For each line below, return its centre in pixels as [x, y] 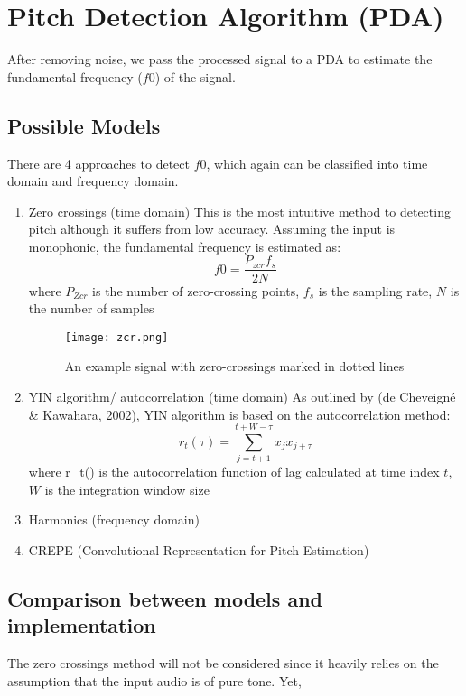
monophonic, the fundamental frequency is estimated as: [185, 246]
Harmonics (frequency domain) [114, 520]
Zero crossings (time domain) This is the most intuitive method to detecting [239, 211]
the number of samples [91, 308]
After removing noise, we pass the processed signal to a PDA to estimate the [220, 59]
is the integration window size [127, 489]
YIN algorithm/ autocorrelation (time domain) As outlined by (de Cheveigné [242, 396]
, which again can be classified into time [317, 163]
